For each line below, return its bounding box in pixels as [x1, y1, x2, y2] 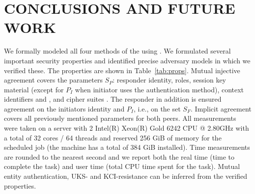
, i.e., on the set [133, 103, 181, 113]
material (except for [4, 84, 64, 94]
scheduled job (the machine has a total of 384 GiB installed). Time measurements [4, 142, 250, 152]
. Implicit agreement [191, 103, 252, 113]
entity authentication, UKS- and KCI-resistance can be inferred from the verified [4, 171, 248, 181]
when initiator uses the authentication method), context [75, 84, 244, 94]
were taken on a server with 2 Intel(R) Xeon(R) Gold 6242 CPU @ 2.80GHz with [4, 123, 249, 133]
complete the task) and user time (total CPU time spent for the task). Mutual [4, 161, 240, 171]
